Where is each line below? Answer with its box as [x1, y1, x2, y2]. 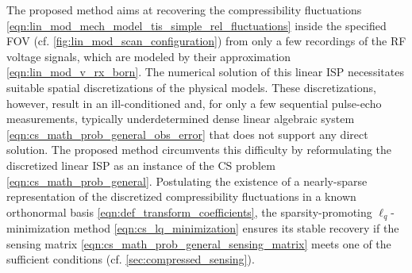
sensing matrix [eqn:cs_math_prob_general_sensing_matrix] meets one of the [6, 235, 391, 252]
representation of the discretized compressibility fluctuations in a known [6, 188, 356, 205]
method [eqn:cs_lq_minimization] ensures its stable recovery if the [73, 220, 399, 236]
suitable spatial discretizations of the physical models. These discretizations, [6, 79, 376, 95]
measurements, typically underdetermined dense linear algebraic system [6, 110, 355, 127]
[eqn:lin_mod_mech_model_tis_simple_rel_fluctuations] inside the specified [6, 17, 387, 33]
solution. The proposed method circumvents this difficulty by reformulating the [6, 141, 392, 158]
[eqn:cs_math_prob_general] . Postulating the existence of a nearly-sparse [6, 172, 368, 189]
